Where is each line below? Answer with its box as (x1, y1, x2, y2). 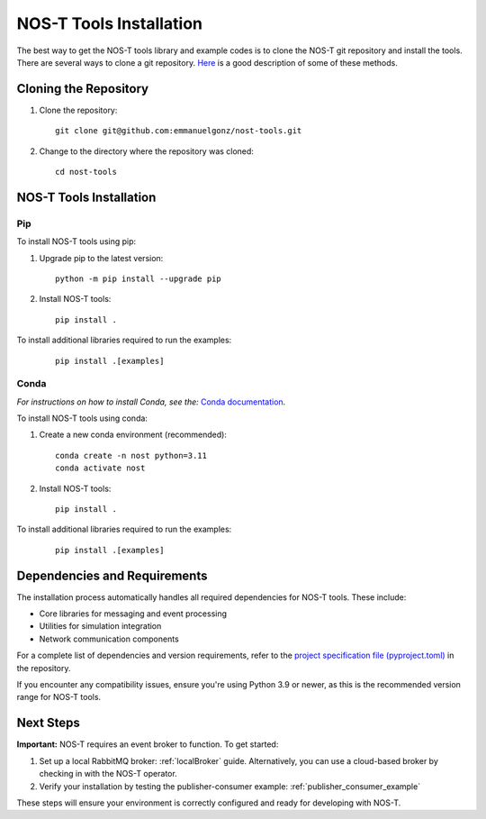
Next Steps (16, 715, 80, 731)
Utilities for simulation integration (39, 621, 162, 632)
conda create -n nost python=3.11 (55, 450, 207, 460)
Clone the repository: (39, 105, 118, 115)
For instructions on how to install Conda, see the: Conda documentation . (16, 396, 286, 407)
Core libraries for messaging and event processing (39, 608, 228, 619)
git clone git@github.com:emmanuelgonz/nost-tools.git (55, 126, 302, 136)
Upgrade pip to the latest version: (39, 252, 164, 263)
